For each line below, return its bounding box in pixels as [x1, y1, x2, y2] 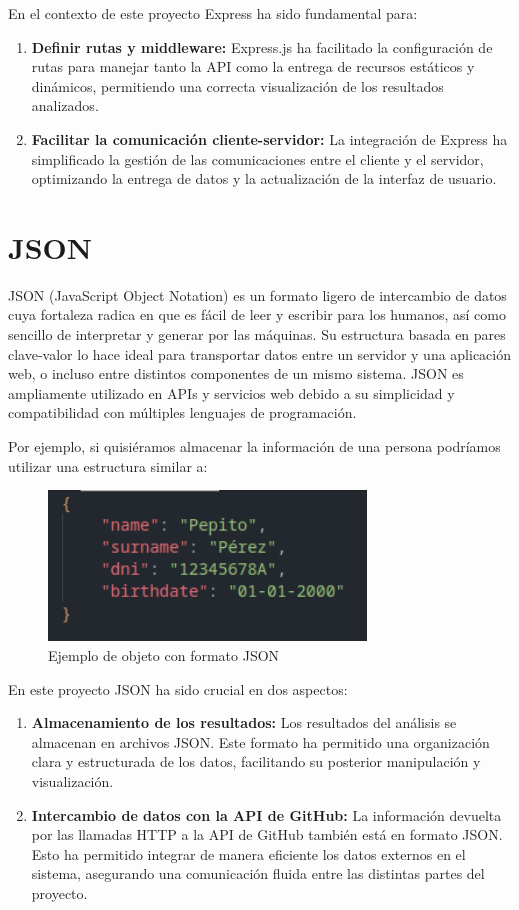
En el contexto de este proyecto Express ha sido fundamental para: [8, 3, 418, 23]
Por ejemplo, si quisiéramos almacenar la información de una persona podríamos [8, 436, 501, 457]
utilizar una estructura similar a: [8, 455, 208, 476]
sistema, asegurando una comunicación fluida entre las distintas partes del [31, 863, 485, 884]
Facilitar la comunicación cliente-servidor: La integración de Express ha [31, 128, 508, 149]
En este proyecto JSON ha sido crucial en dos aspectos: [8, 678, 348, 699]
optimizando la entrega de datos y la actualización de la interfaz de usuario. [31, 168, 497, 189]
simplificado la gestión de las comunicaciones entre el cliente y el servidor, [31, 148, 484, 169]
